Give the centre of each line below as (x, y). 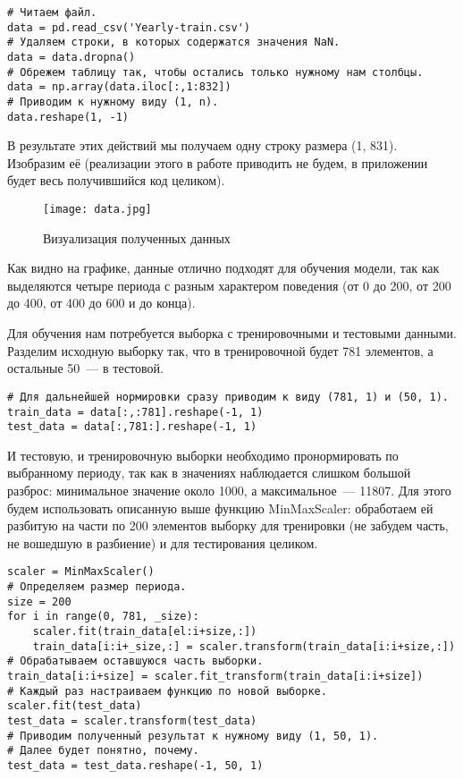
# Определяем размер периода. (97, 587)
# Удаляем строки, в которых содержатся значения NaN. (174, 42)
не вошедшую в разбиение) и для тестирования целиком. (163, 542)
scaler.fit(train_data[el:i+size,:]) (145, 631)
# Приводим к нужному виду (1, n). (113, 102)
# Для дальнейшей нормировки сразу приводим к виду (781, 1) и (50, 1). (228, 397)
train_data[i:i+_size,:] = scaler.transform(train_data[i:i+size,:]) (244, 646)
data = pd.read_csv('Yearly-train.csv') (129, 27)
